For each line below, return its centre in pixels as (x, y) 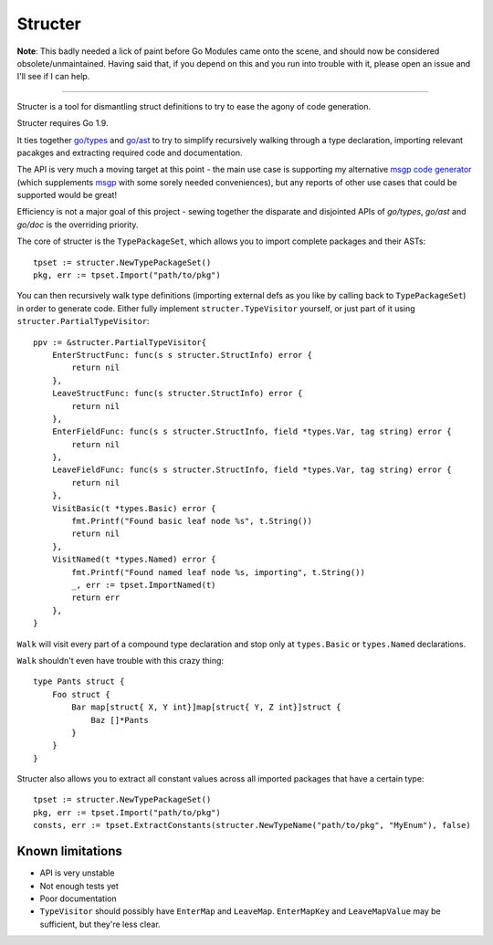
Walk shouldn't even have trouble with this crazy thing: (120, 660)
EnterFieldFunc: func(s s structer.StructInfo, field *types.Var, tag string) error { (252, 432)
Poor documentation (78, 898)
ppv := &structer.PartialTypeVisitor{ (120, 342)
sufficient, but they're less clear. (100, 924)
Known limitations (69, 851)
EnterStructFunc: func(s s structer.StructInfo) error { (182, 355)
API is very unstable (77, 873)
